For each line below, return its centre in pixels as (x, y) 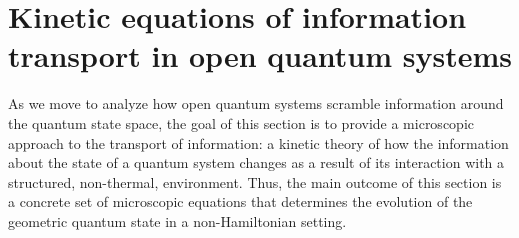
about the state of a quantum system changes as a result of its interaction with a (256, 162)
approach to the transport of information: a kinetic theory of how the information (258, 142)
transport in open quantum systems (260, 55)
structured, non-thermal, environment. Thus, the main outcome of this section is (255, 181)
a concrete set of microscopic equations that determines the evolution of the (240, 201)
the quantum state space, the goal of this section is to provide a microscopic (241, 122)
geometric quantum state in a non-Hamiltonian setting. (177, 220)
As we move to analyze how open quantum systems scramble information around (256, 103)
